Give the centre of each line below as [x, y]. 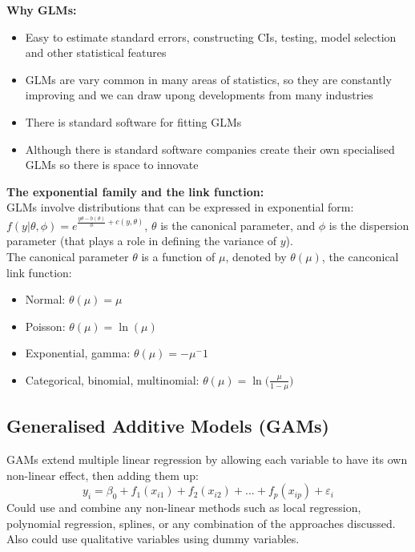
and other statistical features [96, 52]
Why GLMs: [42, 10]
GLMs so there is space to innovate [112, 165]
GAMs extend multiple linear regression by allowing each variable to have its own [207, 459]
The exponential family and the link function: [135, 191]
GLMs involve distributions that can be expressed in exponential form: [180, 207]
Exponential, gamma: [78, 353]
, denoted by [256, 257]
